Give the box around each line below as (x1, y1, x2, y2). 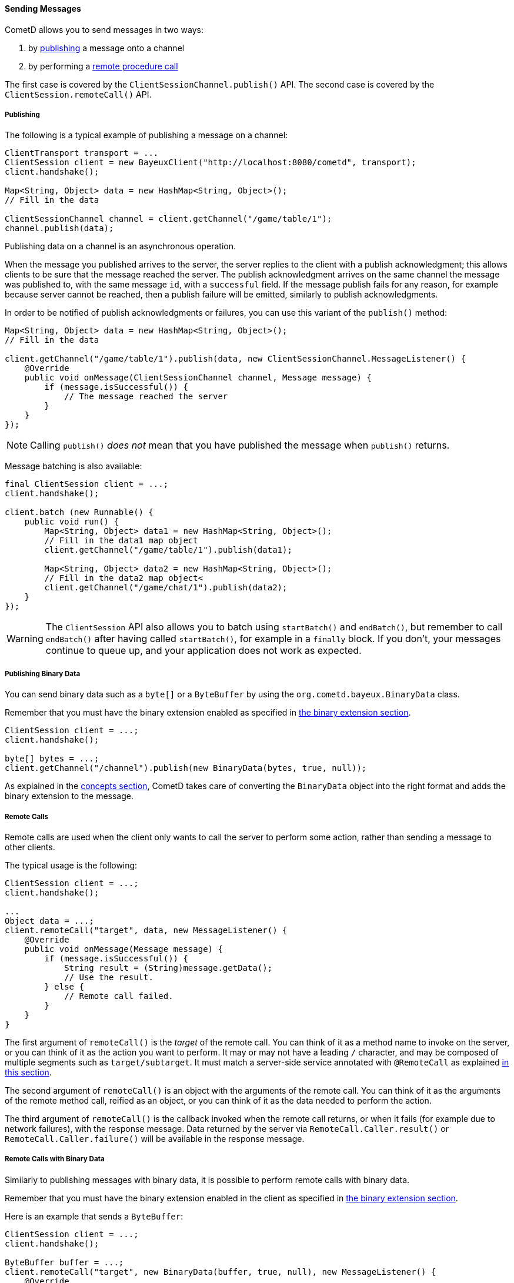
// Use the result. (64, 972, 153, 982)
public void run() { (24, 517, 119, 527)
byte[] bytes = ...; (5, 754, 99, 764)
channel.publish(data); (5, 223, 114, 233)
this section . (5, 1067, 52, 1077)
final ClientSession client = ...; (5, 479, 169, 489)
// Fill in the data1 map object (44, 536, 198, 546)
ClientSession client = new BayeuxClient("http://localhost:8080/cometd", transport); (5, 158, 416, 168)
